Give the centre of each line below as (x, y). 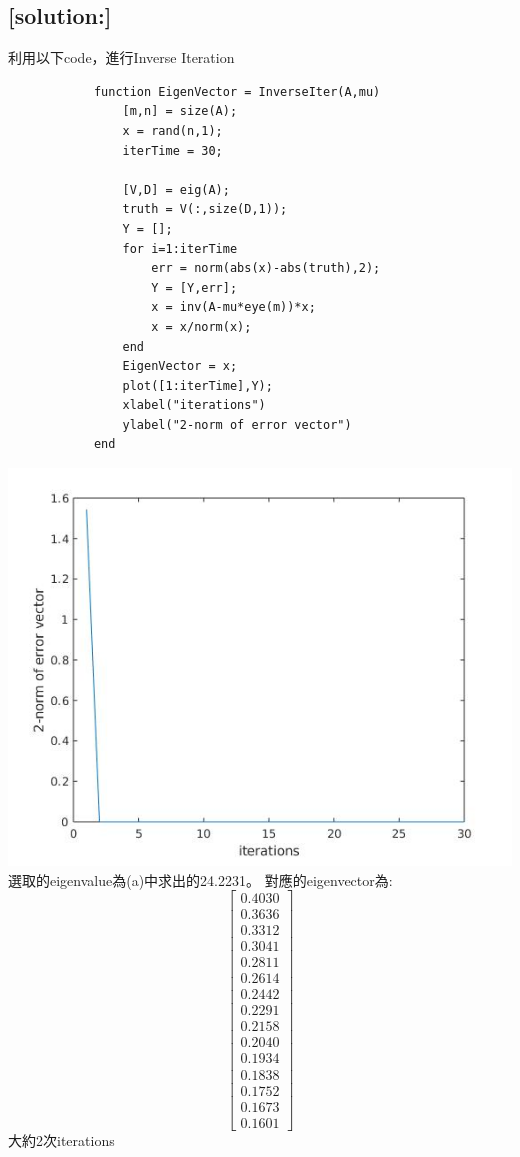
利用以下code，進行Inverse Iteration (121, 57)
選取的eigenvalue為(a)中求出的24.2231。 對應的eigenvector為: (200, 879)
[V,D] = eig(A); (176, 189)
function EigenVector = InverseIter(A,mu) (237, 91)
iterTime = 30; (172, 150)
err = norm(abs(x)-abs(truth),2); (266, 268)
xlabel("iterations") (194, 405)
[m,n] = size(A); (180, 111)
